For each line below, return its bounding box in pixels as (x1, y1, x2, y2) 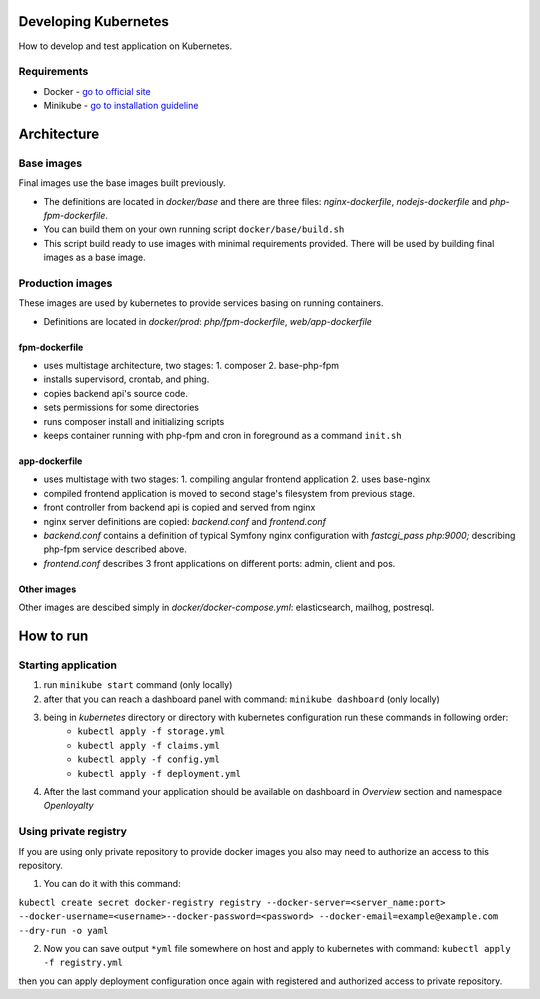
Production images (18, 276, 113, 290)
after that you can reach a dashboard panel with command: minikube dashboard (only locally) (43, 693, 440, 705)
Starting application (18, 658, 117, 672)
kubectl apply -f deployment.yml (77, 768, 242, 779)
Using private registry (18, 825, 127, 839)
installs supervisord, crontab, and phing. (43, 373, 210, 385)
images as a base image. (43, 251, 146, 264)
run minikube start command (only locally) (43, 679, 233, 691)
